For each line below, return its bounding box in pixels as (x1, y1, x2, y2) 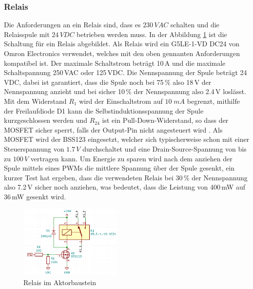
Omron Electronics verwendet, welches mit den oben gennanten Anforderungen (4, 48, 240, 58)
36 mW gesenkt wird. (4, 191, 66, 201)
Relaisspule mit (4, 29, 50, 39)
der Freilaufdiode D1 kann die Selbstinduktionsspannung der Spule (4, 105, 204, 116)
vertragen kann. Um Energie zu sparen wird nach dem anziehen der (30, 153, 233, 163)
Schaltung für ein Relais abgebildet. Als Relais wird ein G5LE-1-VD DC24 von (4, 39, 240, 49)
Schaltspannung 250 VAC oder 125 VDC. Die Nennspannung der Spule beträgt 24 (4, 67, 247, 77)
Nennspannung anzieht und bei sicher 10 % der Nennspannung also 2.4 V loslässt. (4, 86, 246, 96)
